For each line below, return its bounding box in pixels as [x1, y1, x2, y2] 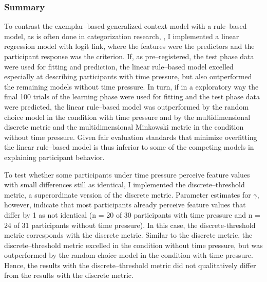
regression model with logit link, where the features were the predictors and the [4, 41, 255, 51]
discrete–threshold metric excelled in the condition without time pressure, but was [4, 239, 263, 250]
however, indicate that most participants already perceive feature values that [4, 199, 246, 210]
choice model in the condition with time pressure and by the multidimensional [4, 111, 251, 122]
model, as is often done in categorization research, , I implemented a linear [4, 30, 239, 41]
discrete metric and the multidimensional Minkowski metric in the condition [4, 121, 244, 132]
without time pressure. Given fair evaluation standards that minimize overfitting [4, 131, 257, 142]
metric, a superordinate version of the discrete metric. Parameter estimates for [4, 189, 251, 200]
